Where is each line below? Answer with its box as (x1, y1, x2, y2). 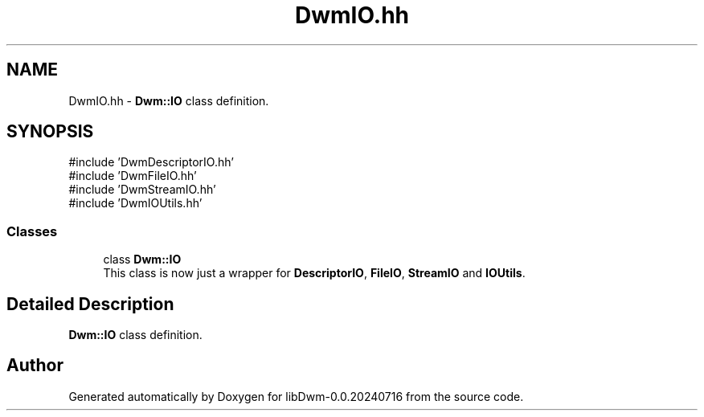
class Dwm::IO (103, 252, 182, 267)
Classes (6, 223, 58, 239)
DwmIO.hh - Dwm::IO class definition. (68, 93, 269, 108)
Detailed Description (6, 293, 174, 314)
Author (6, 355, 63, 376)
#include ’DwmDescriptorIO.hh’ (68, 155, 234, 170)
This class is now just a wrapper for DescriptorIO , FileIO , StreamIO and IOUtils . (103, 266, 526, 280)
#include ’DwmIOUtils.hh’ (68, 196, 203, 211)
